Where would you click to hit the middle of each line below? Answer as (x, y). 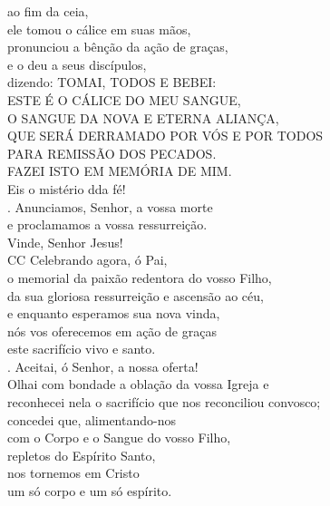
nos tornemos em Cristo (73, 473)
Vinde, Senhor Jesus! (65, 242)
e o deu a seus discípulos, (77, 64)
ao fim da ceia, (48, 11)
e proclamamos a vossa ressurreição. (107, 224)
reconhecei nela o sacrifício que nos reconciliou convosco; (164, 402)
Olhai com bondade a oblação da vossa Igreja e (138, 384)
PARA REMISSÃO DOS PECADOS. (112, 153)
